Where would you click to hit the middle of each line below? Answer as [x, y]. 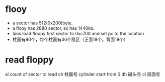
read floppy [29, 60]
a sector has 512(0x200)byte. [42, 23]
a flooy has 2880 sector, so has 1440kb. [53, 28]
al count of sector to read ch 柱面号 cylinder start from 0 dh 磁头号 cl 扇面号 [83, 74]
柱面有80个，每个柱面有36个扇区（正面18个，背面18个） [70, 39]
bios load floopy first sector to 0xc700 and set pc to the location [78, 33]
